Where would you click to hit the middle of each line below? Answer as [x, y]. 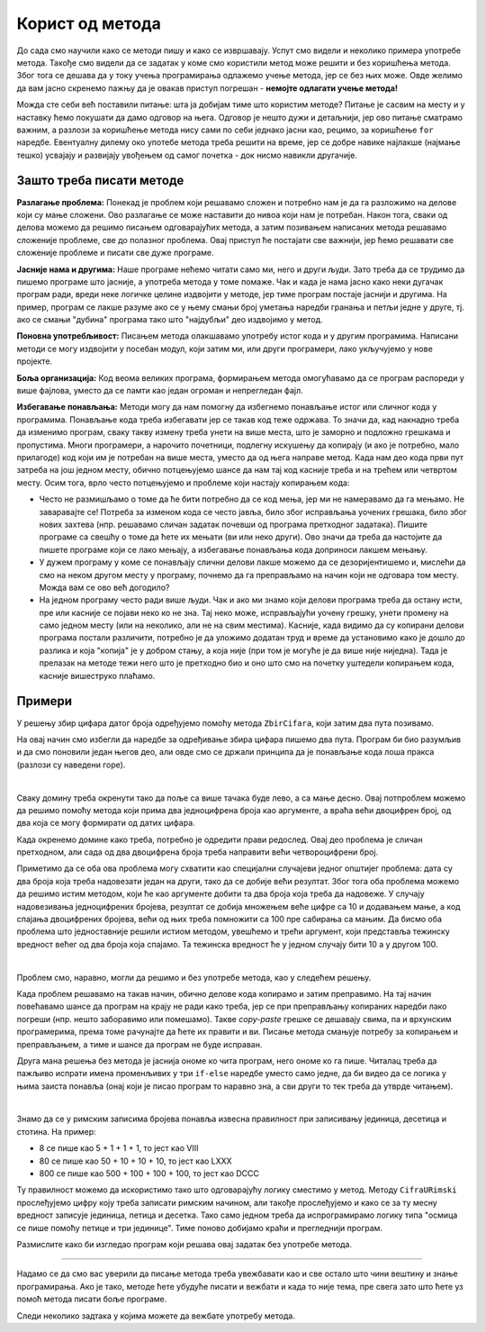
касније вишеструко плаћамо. [97, 675]
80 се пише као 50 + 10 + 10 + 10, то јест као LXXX [136, 1161]
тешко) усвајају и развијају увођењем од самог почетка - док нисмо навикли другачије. [187, 155]
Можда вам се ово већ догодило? [104, 587]
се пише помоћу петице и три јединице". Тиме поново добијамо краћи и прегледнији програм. [199, 1228]
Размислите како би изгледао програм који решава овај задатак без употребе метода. [184, 1244]
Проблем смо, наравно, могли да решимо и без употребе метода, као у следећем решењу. [194, 977]
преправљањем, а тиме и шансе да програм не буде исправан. [139, 1044]
